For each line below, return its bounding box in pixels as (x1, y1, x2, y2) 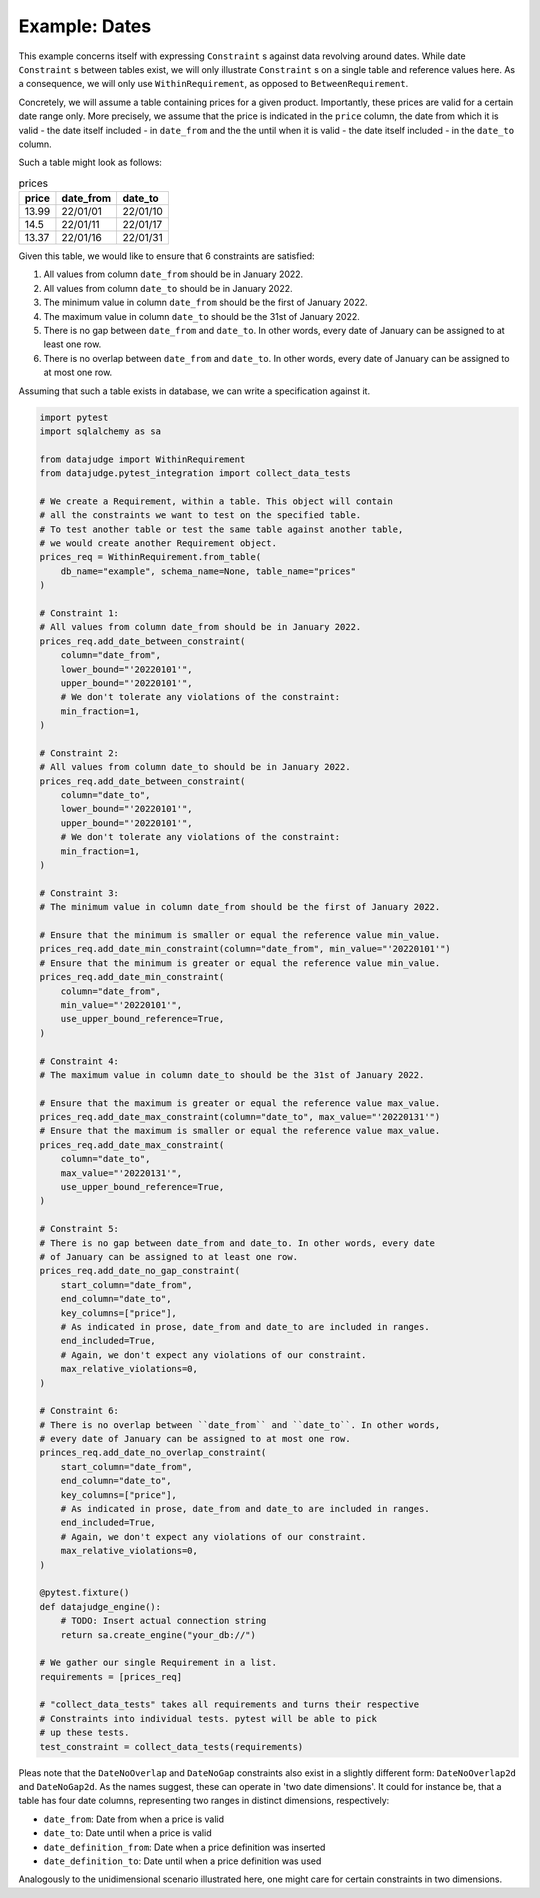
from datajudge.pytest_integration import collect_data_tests (39, 468, 351, 479)
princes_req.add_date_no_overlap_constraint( (39, 1447, 267, 1459)
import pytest (39, 411, 109, 423)
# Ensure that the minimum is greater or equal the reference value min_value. (39, 957, 441, 969)
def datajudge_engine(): (39, 1601, 162, 1612)
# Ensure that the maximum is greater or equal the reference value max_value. (39, 1097, 441, 1109)
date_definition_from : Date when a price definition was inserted (43, 1841, 326, 1853)
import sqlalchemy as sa (39, 425, 162, 437)
